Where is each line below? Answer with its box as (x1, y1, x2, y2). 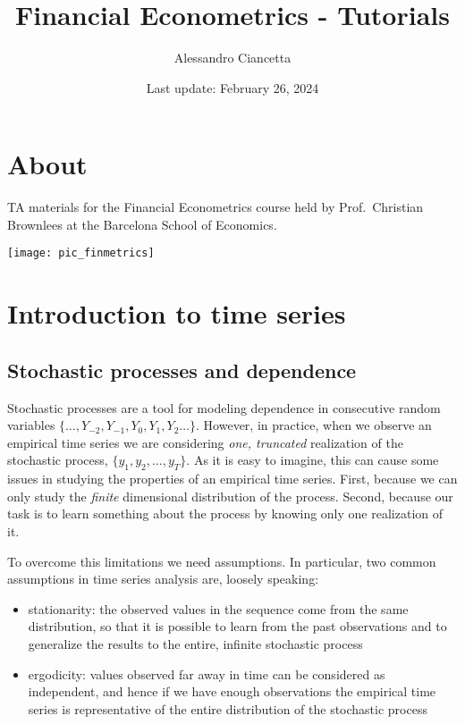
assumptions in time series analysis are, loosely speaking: (7, 569, 319, 588)
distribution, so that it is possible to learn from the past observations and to (28, 617, 447, 636)
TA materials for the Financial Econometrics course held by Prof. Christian (7, 198, 424, 216)
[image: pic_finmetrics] (7, 247, 155, 260)
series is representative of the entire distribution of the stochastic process (28, 699, 427, 718)
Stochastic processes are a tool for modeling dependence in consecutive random (7, 398, 441, 417)
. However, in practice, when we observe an (196, 416, 432, 434)
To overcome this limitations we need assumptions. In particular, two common (7, 551, 436, 570)
